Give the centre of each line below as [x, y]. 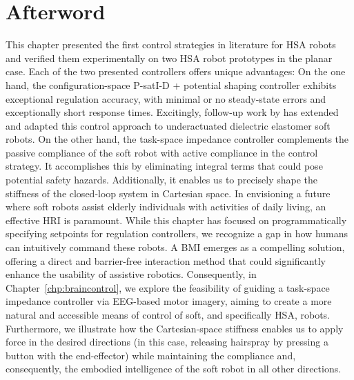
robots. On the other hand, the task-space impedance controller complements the [177, 139]
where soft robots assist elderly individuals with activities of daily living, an [166, 207]
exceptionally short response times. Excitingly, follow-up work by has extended [172, 112]
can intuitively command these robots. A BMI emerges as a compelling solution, [175, 247]
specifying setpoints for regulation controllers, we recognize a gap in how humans [177, 233]
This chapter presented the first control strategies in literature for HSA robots [171, 44]
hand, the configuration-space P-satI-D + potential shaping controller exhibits [171, 84]
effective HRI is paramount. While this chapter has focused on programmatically [176, 220]
